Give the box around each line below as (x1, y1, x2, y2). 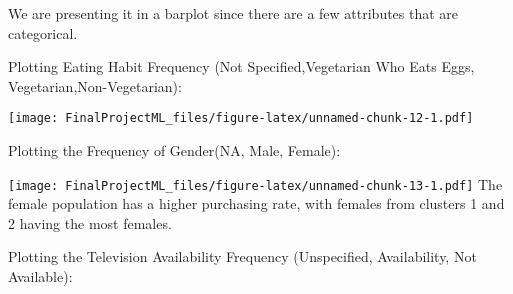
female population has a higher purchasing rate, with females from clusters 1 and (8, 193, 505, 214)
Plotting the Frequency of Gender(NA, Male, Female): (8, 140, 341, 161)
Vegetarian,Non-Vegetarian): (8, 75, 182, 96)
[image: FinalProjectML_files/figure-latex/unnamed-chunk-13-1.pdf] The (8, 173, 503, 194)
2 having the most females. (8, 212, 172, 233)
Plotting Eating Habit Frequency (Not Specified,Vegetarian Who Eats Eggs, (8, 56, 475, 77)
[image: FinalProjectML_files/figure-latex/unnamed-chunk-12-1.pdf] (8, 111, 474, 126)
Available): (8, 266, 73, 287)
